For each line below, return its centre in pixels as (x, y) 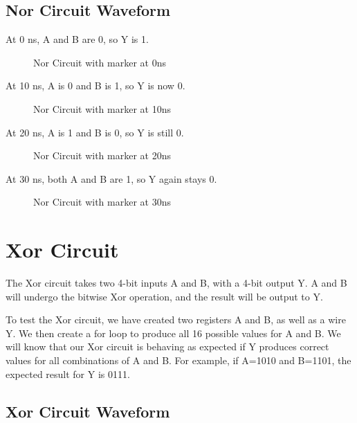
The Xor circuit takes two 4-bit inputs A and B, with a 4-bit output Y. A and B (176, 283)
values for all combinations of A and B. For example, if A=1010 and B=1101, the (178, 360)
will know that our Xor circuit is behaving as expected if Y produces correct (167, 346)
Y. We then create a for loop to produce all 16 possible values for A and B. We (173, 333)
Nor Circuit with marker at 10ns (102, 108)
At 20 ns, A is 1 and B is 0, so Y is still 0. (95, 132)
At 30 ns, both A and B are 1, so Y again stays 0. (111, 178)
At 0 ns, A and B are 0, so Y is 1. (77, 39)
